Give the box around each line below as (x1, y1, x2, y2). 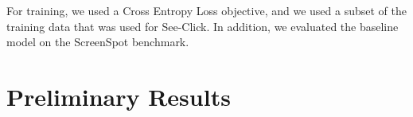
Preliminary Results (6, 80, 231, 112)
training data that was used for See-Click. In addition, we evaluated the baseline (6, 18, 399, 34)
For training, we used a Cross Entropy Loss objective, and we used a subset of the (6, 2, 407, 18)
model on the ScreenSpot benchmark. (6, 33, 189, 50)
